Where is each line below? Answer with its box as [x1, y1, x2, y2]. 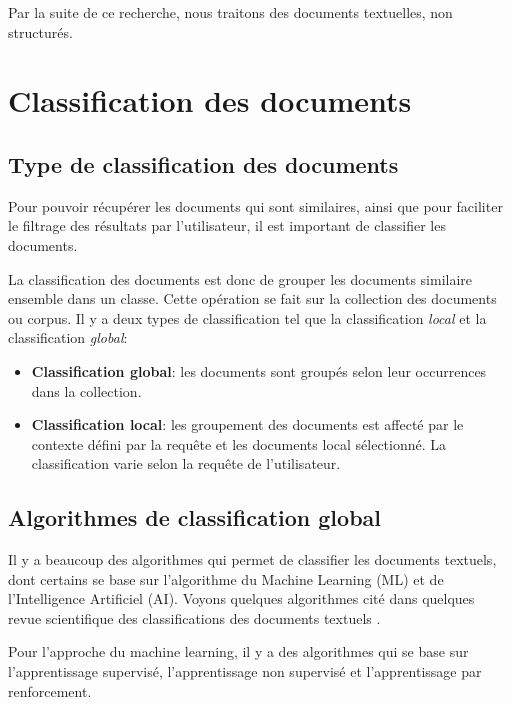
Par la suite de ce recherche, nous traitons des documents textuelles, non [8, 2, 453, 22]
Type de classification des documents [8, 148, 399, 179]
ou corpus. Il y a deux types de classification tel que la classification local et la [8, 307, 487, 328]
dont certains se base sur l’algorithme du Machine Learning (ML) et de [8, 568, 444, 589]
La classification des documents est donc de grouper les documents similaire [8, 268, 473, 289]
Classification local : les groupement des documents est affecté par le [31, 414, 464, 435]
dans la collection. [31, 380, 142, 401]
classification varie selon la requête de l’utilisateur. [31, 453, 341, 474]
